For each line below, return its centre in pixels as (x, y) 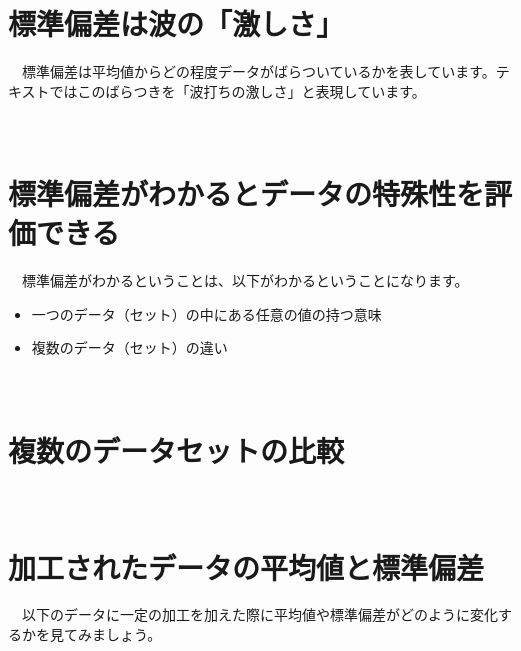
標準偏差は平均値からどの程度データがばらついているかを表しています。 (258, 71)
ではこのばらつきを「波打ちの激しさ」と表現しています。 (237, 90)
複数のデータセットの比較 (176, 449)
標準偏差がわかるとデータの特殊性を (246, 193)
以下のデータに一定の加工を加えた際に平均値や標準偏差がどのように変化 (259, 614)
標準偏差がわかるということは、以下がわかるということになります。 (245, 280)
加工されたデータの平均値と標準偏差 (246, 566)
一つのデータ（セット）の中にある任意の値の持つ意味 (206, 313)
